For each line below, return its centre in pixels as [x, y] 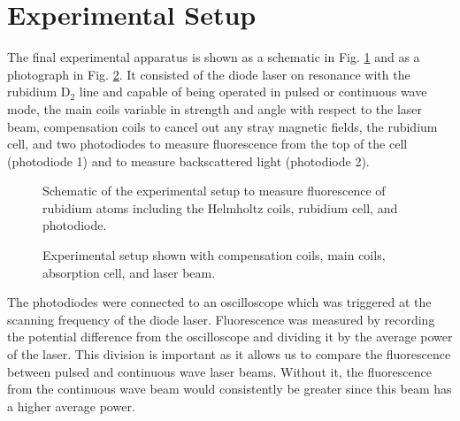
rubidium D [39, 92]
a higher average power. [71, 406]
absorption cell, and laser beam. [129, 272]
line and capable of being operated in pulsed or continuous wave [253, 92]
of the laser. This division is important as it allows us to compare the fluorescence [229, 354]
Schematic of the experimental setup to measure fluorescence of [214, 191]
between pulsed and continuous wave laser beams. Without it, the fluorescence [219, 371]
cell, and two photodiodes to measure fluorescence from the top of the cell [207, 144]
